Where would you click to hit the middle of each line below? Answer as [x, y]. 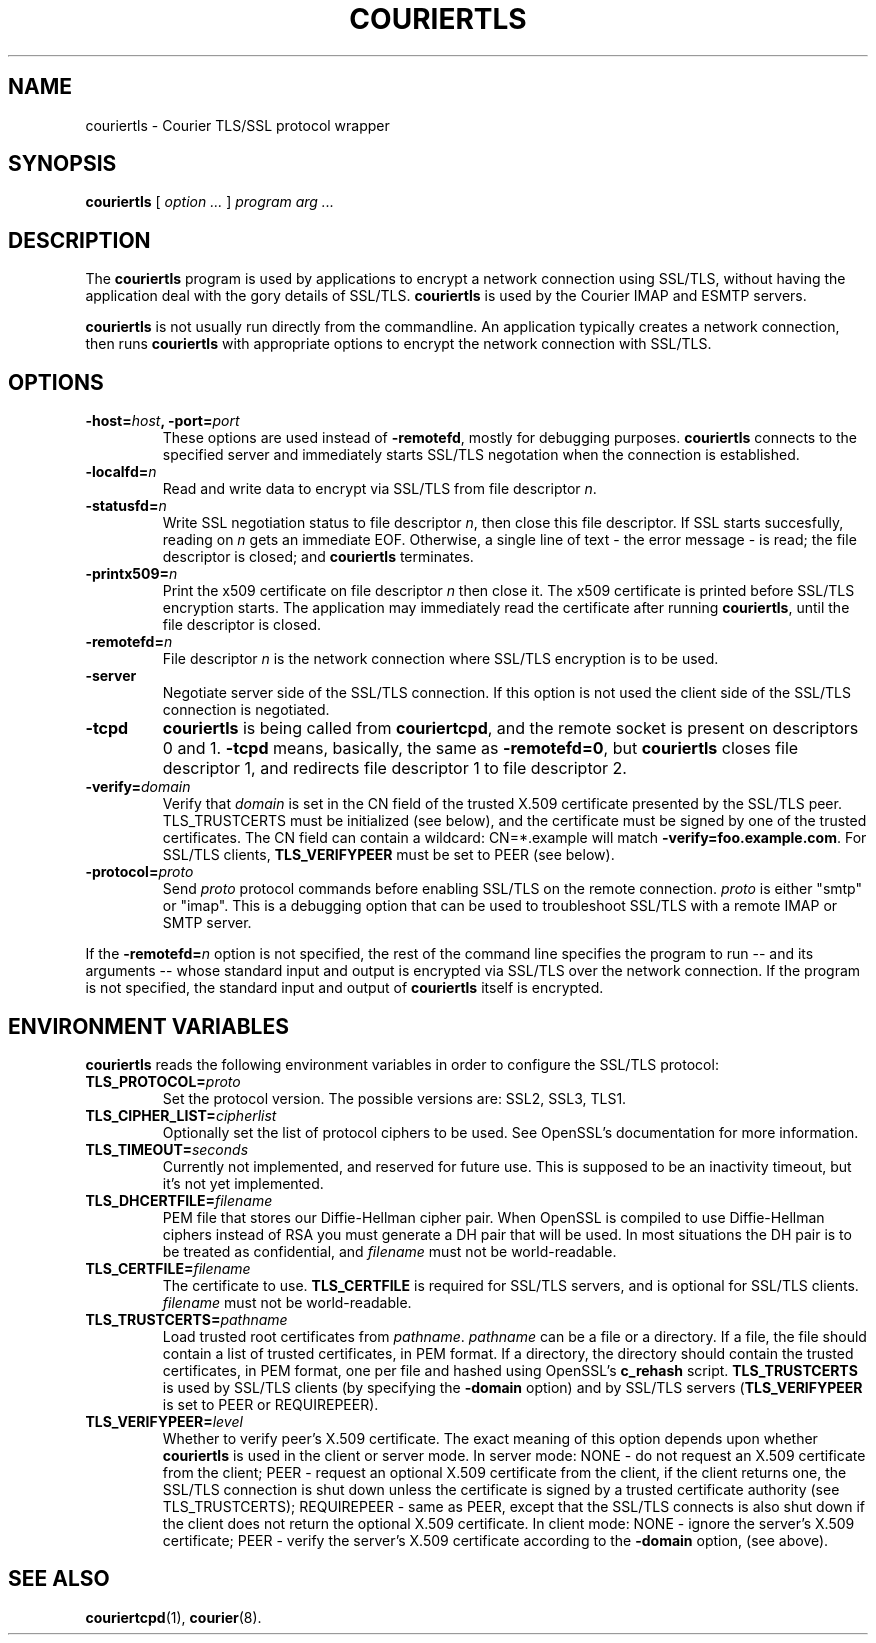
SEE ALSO [59, 1579]
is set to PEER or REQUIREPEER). [270, 1404]
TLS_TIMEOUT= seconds [167, 1149]
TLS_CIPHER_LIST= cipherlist [181, 1115]
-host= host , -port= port [162, 421]
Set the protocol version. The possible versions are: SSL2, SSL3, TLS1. [394, 1098]
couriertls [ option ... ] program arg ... [209, 202]
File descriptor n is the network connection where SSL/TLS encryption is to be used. [440, 659]
